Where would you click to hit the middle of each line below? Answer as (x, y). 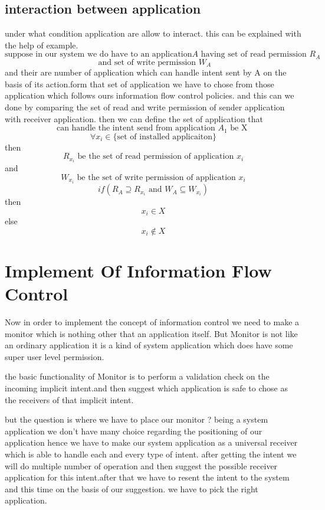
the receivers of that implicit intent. (69, 399)
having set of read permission (254, 55)
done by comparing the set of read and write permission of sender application (145, 107)
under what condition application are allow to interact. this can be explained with (153, 33)
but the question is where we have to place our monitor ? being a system (137, 419)
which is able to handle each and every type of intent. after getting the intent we (151, 454)
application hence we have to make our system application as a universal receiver (151, 442)
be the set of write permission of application (156, 178)
